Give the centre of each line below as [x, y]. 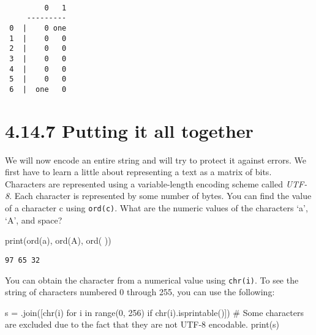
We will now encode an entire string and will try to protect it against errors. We [156, 160]
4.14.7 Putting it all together [129, 130]
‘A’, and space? [34, 220]
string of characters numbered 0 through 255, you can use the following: [140, 292]
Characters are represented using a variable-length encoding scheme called [144, 183]
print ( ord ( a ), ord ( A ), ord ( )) [58, 240]
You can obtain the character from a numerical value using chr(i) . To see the [152, 280]
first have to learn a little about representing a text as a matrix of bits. [138, 172]
